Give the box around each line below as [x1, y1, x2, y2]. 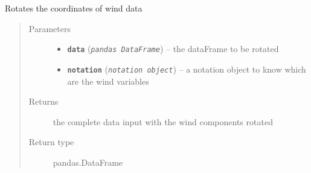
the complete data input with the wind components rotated [53, 115, 273, 128]
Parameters [28, 22, 71, 34]
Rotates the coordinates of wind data [5, 2, 143, 14]
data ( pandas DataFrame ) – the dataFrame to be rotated [67, 42, 279, 55]
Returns [28, 95, 59, 108]
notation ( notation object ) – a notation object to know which [67, 62, 306, 75]
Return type [28, 135, 74, 148]
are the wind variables [67, 74, 149, 87]
